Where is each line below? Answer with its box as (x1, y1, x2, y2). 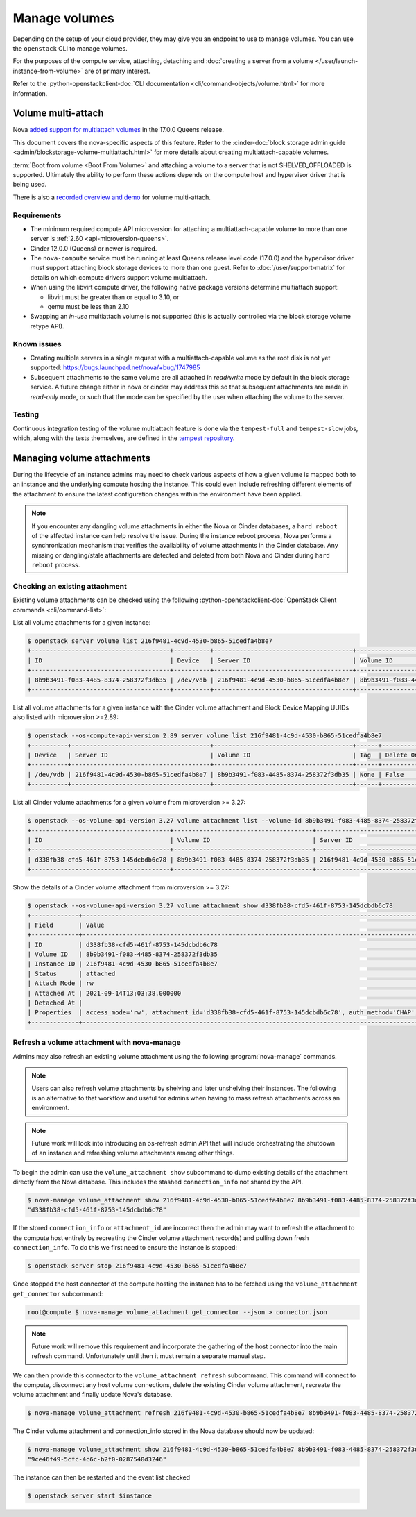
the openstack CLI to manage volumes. (12, 44, 128, 52)
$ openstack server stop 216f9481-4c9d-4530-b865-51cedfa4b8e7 (27, 1262, 248, 1270)
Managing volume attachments (12, 452, 150, 464)
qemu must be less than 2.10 (47, 303, 130, 311)
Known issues (12, 339, 62, 349)
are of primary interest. (84, 67, 150, 75)
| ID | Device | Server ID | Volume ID (27, 656, 393, 664)
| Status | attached (27, 969, 116, 978)
